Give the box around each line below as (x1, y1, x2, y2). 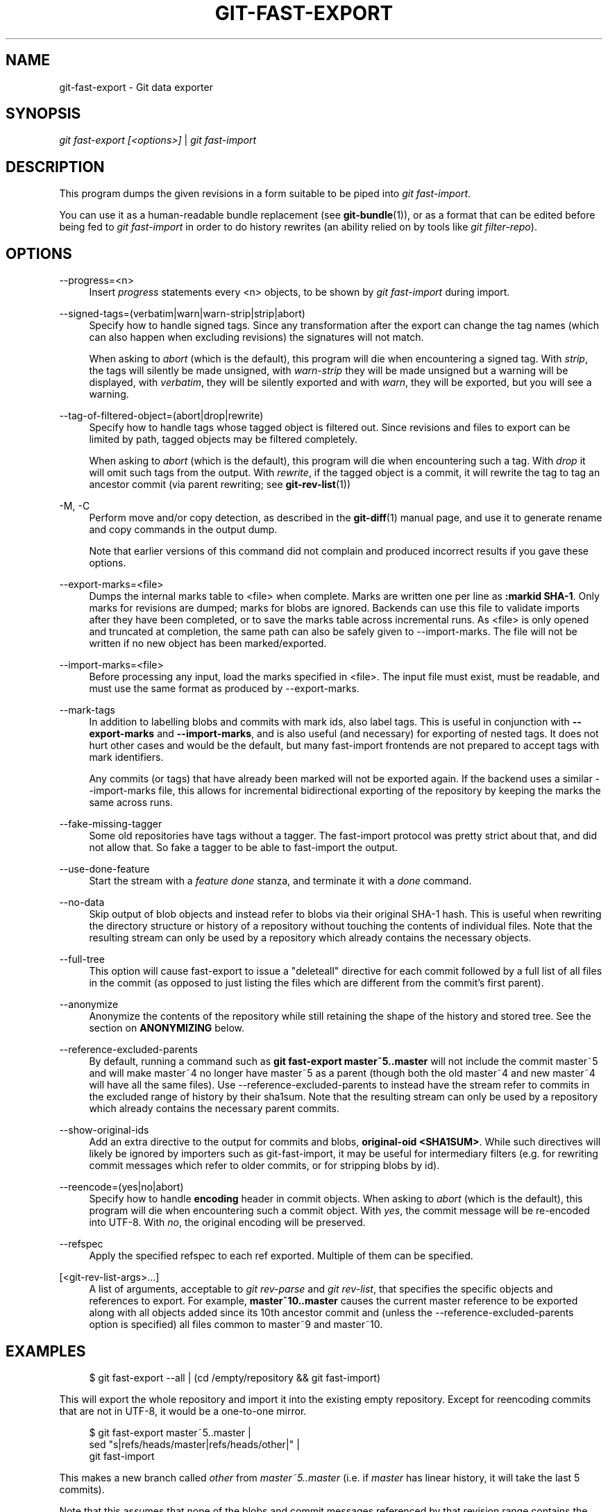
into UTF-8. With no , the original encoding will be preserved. (89, 1216, 366, 1229)
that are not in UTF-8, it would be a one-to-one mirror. (59, 1404, 307, 1417)
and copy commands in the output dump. (89, 523, 278, 536)
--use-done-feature (59, 863, 150, 875)
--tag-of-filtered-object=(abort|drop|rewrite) (59, 410, 264, 422)
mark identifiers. (89, 751, 164, 764)
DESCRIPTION (6, 158, 105, 176)
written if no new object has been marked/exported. (89, 637, 327, 650)
